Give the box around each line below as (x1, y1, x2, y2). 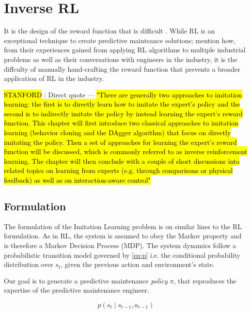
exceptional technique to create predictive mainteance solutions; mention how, (4, 35, 235, 45)
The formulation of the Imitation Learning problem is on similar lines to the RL (4, 221, 242, 231)
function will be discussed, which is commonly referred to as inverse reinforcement (4, 146, 248, 156)
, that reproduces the (173, 275, 236, 285)
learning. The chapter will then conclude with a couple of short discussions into (4, 156, 240, 166)
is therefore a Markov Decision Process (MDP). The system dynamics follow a (4, 240, 236, 250)
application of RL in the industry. (4, 73, 104, 83)
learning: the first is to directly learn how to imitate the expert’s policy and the (4, 99, 240, 109)
